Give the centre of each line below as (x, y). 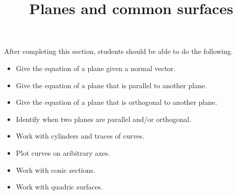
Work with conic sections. (55, 170)
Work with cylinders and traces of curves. (80, 136)
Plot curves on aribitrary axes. (63, 152)
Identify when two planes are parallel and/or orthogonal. (103, 119)
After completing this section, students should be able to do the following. (118, 51)
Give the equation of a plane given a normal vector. (96, 68)
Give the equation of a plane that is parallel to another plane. (111, 85)
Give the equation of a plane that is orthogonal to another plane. (116, 102)
